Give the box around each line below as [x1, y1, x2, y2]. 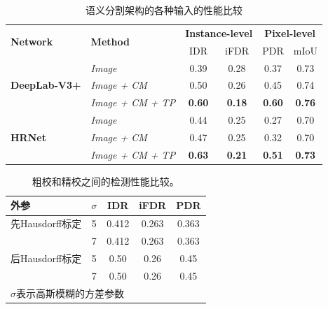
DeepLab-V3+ [11, 78, 81, 92]
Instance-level [185, 25, 253, 40]
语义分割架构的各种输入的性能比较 [85, 3, 242, 17]
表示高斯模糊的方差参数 [16, 285, 124, 300]
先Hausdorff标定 [11, 216, 82, 231]
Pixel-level [264, 25, 316, 40]
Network [11, 34, 53, 49]
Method [90, 34, 130, 49]
